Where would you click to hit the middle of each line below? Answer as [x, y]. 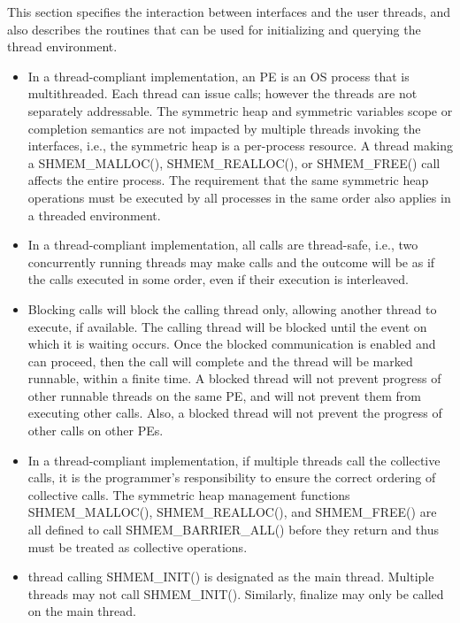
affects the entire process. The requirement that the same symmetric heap [228, 180]
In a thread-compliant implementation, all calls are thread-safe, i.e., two [223, 245]
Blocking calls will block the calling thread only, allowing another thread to [232, 308]
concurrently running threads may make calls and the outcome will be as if [231, 262]
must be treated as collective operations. [138, 546]
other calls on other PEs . [96, 431]
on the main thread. [82, 611]
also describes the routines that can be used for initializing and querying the [214, 29]
